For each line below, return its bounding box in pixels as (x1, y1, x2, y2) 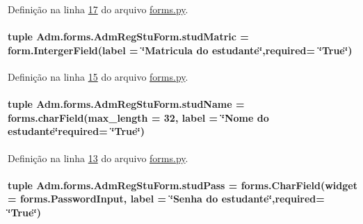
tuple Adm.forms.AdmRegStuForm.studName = (8, 97, 245, 111)
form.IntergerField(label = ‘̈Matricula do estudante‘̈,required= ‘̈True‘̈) (8, 42, 353, 57)
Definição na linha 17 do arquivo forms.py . (8, 2, 188, 16)
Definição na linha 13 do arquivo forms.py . (8, 150, 188, 165)
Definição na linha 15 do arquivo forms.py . (8, 69, 188, 83)
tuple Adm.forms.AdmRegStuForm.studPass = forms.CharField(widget (8, 177, 357, 192)
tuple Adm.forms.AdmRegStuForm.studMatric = (8, 29, 249, 44)
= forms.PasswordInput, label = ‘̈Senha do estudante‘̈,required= (8, 191, 325, 206)
